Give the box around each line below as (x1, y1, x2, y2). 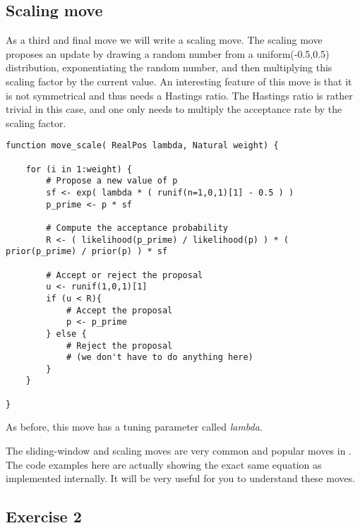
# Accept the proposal (66, 305, 173, 316)
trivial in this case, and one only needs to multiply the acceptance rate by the (6, 102, 342, 116)
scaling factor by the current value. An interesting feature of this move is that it (6, 73, 352, 88)
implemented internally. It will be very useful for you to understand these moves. (6, 471, 356, 486)
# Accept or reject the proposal (46, 270, 203, 280)
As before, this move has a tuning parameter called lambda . (6, 419, 263, 434)
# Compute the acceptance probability (46, 222, 228, 233)
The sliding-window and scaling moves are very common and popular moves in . (6, 443, 352, 458)
